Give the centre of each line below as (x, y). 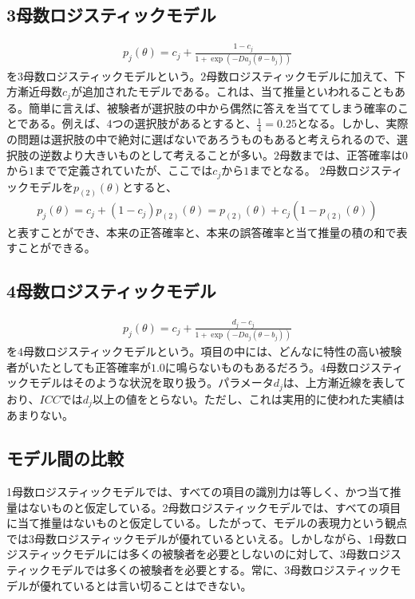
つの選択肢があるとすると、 (184, 123)
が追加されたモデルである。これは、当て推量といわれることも (233, 91)
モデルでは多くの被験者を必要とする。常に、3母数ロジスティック (220, 570)
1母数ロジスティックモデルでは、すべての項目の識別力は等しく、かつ (187, 492)
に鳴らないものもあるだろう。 (243, 366)
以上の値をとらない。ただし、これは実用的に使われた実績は (249, 398)
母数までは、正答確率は (340, 154)
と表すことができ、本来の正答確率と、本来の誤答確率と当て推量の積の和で (202, 232)
